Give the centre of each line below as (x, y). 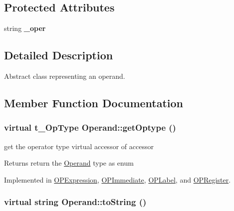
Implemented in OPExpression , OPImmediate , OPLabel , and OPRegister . (117, 179)
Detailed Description (59, 55)
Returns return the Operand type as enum (69, 163)
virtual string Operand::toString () (75, 202)
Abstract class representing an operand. (65, 76)
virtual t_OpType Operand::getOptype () (90, 127)
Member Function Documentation (94, 103)
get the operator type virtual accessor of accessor (79, 146)
